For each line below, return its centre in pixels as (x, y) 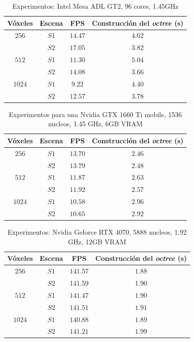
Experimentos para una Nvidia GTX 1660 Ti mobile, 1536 (95, 114)
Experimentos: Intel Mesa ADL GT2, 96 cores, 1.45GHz (95, 6)
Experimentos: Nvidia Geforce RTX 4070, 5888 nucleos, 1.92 (97, 232)
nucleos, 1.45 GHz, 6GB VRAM (95, 124)
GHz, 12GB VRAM (97, 241)
